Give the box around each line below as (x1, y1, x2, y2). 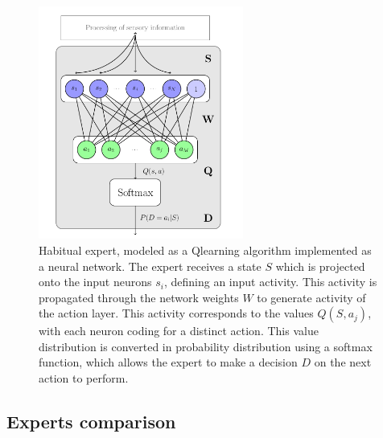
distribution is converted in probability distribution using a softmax (39, 338, 373, 354)
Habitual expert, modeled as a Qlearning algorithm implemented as (39, 241, 372, 258)
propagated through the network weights (39, 289, 239, 305)
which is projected (275, 257, 365, 274)
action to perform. (39, 370, 129, 387)
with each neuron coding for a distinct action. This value (39, 322, 319, 339)
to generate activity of (257, 289, 366, 305)
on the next (314, 354, 372, 370)
